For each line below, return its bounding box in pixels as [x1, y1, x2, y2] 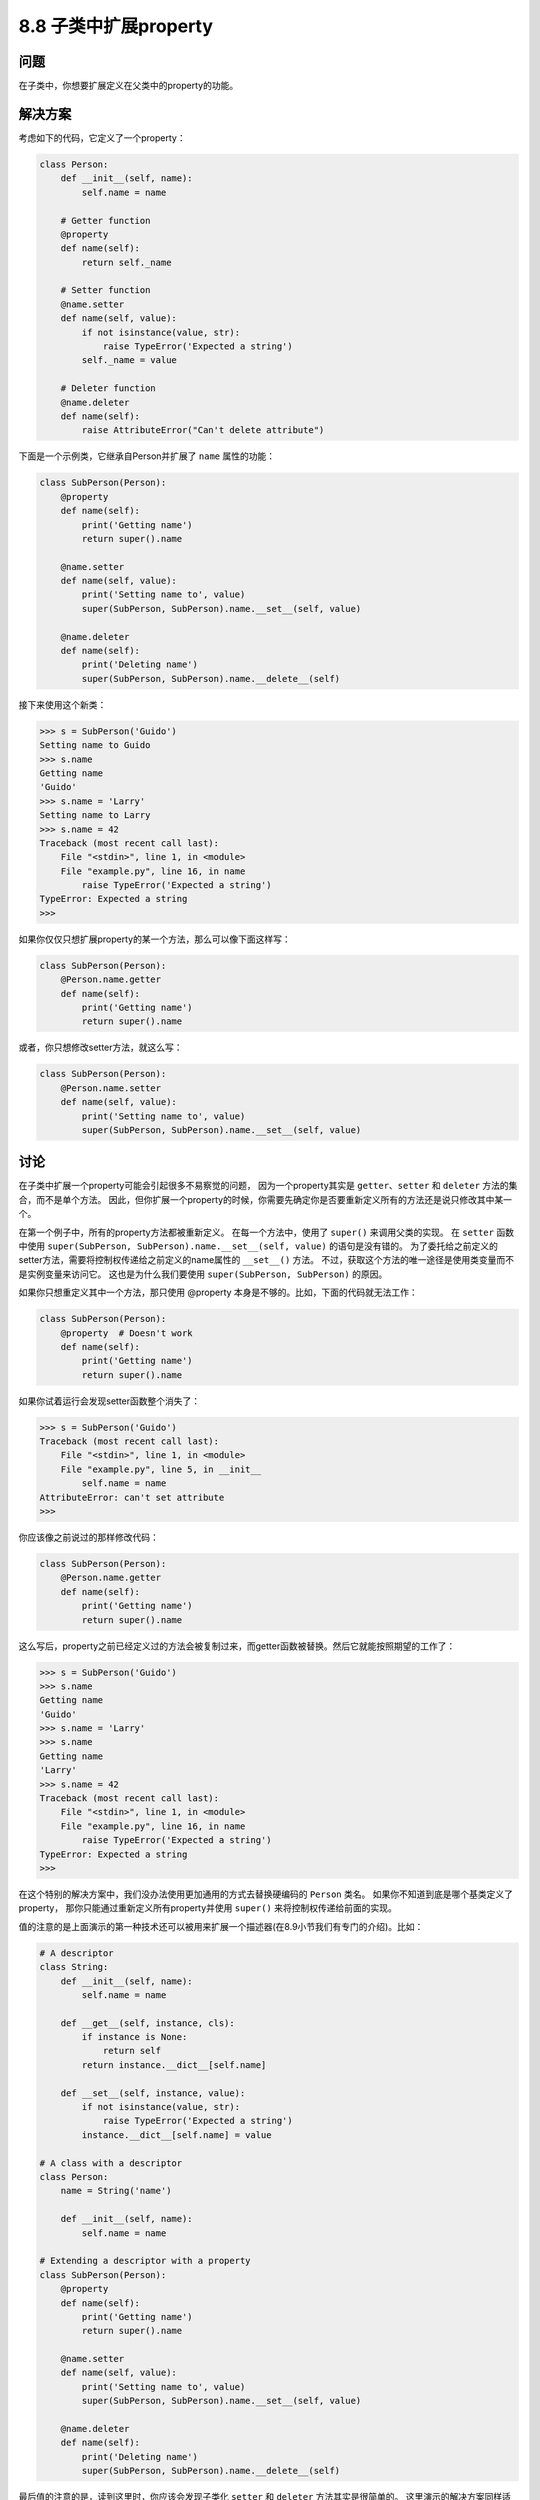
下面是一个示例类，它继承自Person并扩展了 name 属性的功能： [18, 450, 275, 462]
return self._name [81, 256, 172, 268]
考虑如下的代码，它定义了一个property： [18, 131, 186, 144]
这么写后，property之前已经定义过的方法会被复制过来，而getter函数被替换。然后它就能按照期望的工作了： [18, 1640, 456, 1652]
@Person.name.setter [60, 1082, 162, 1094]
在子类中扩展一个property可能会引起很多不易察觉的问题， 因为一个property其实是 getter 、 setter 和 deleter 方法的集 [18, 1180, 518, 1192]
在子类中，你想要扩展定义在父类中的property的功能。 [18, 80, 239, 92]
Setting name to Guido [39, 740, 151, 751]
